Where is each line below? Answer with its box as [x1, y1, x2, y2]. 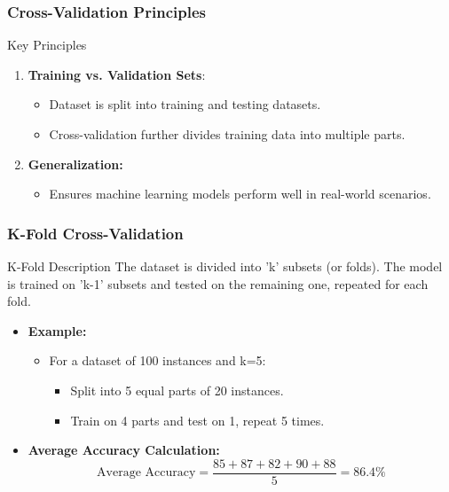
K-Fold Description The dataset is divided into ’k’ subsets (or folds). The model [7, 257, 443, 275]
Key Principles [7, 35, 87, 54]
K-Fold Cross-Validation [7, 222, 184, 244]
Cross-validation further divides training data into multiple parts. [49, 125, 406, 143]
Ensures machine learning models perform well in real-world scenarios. [49, 184, 431, 203]
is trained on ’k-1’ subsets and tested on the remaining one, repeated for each [7, 274, 429, 293]
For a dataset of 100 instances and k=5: [49, 351, 266, 370]
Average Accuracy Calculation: [28, 441, 220, 459]
